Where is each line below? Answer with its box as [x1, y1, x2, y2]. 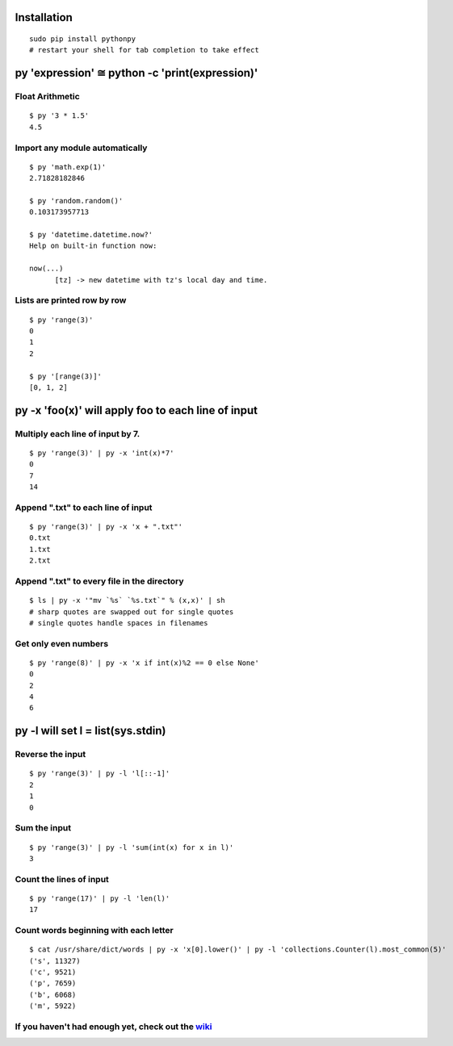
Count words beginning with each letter [15, 925, 174, 936]
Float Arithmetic [15, 91, 80, 103]
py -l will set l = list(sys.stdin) [15, 724, 166, 738]
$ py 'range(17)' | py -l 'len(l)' [29, 893, 170, 903]
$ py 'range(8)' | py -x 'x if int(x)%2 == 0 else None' [29, 658, 260, 667]
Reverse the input [15, 749, 86, 760]
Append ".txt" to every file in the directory [15, 575, 185, 587]
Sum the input [15, 822, 72, 834]
